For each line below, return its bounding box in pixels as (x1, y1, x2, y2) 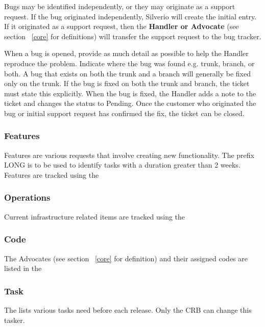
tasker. (4, 314, 25, 325)
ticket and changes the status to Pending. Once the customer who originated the (4, 98, 256, 108)
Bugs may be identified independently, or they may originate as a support (4, 1, 235, 11)
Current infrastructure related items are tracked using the (4, 211, 185, 222)
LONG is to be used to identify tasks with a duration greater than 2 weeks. (4, 159, 240, 170)
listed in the (4, 263, 42, 274)
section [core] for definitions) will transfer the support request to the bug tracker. (4, 31, 261, 41)
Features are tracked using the (4, 169, 99, 180)
